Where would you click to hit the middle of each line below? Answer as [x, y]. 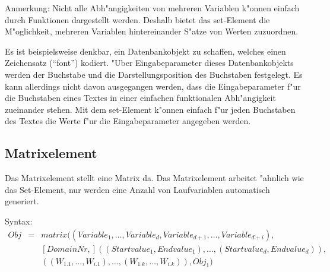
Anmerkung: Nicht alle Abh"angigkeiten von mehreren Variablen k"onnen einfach [152, 8]
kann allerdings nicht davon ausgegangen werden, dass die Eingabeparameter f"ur [153, 86]
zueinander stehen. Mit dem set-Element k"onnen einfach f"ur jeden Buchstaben [150, 109]
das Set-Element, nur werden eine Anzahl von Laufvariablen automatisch [137, 189]
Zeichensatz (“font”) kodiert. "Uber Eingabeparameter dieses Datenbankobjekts [149, 63]
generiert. [22, 201]
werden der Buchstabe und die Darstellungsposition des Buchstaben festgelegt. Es [154, 74]
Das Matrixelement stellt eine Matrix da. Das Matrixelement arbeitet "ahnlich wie [154, 178]
